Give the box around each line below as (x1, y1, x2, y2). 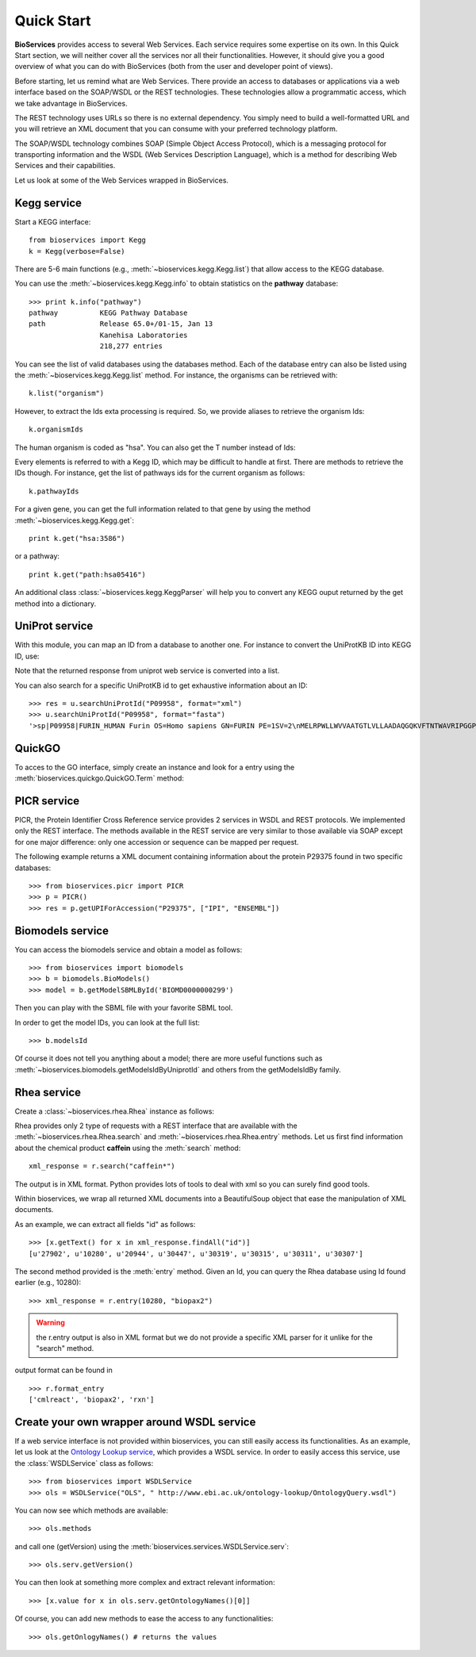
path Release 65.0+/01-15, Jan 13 (29, 320, 213, 328)
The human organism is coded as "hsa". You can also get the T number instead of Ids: (14, 443, 296, 452)
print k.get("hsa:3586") (29, 534, 125, 543)
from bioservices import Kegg (29, 236, 147, 245)
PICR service (14, 794, 80, 807)
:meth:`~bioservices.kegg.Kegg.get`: (14, 516, 135, 525)
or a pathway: (14, 551, 59, 561)
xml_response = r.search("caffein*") (29, 1162, 176, 1171)
